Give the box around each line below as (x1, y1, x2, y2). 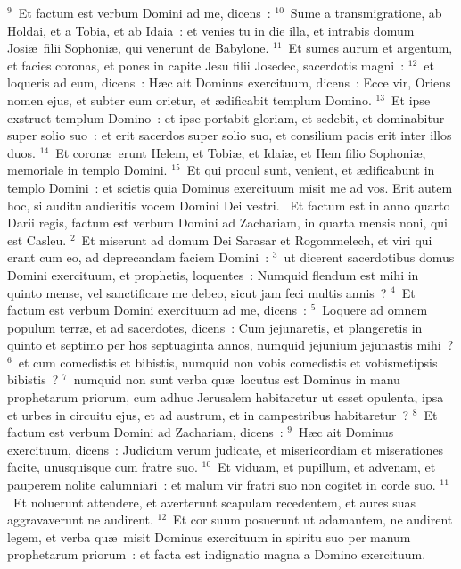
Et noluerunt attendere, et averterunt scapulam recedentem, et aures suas (12, 492, 416, 511)
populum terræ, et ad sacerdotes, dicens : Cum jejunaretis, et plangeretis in (7, 317, 423, 336)
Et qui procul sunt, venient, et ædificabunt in (186, 161, 435, 179)
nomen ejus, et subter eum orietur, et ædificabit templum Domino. (7, 90, 372, 109)
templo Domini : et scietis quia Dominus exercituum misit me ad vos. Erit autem (7, 177, 453, 196)
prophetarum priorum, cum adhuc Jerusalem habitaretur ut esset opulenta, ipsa (7, 388, 444, 407)
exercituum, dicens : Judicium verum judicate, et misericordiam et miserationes (7, 440, 444, 458)
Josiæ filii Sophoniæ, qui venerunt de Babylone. (7, 38, 269, 57)
